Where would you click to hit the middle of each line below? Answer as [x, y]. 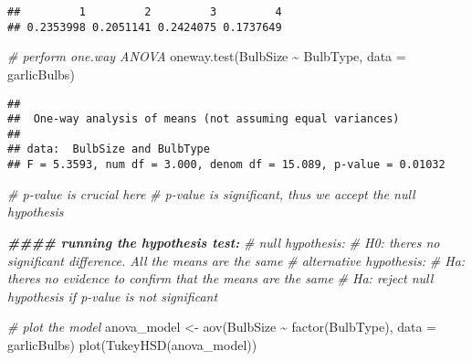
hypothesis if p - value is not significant [113, 296]
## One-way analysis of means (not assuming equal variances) [204, 119]
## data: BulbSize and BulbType [109, 149]
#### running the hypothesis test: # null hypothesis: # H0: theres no [224, 242]
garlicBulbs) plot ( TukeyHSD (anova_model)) [132, 344]
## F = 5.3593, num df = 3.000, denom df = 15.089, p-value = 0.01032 [226, 165]
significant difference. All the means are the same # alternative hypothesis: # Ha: [236, 260]
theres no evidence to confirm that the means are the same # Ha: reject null [220, 278]
